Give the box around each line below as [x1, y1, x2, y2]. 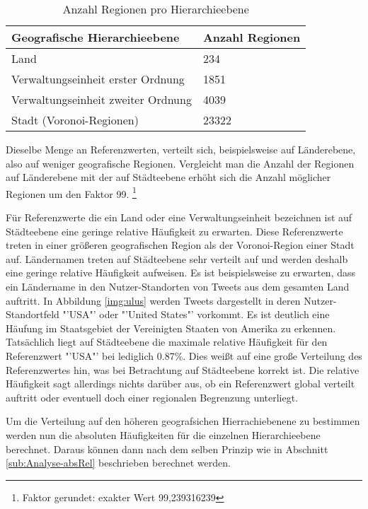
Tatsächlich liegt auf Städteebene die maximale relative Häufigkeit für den [6, 334, 328, 349]
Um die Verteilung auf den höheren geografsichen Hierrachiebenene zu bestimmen [6, 414, 360, 428]
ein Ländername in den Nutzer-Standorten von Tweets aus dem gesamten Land [6, 279, 350, 293]
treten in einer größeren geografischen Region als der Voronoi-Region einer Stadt [6, 238, 355, 252]
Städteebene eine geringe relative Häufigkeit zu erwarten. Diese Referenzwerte [6, 223, 343, 238]
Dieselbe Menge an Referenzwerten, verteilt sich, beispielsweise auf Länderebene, [6, 142, 356, 156]
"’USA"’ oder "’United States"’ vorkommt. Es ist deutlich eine [62, 307, 330, 322]
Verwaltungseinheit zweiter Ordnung [11, 91, 192, 107]
